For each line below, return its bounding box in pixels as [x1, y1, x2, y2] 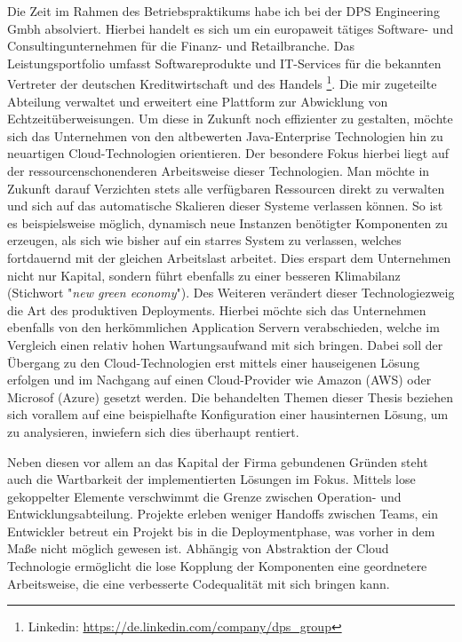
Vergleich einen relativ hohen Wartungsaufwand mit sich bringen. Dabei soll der [7, 335, 443, 353]
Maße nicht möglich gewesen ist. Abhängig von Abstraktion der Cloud [7, 539, 389, 558]
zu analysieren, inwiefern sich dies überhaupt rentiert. [7, 422, 299, 440]
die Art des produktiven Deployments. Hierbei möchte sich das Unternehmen [7, 300, 426, 319]
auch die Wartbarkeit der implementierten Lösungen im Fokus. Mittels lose [7, 470, 416, 488]
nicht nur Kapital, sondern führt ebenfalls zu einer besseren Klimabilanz [7, 266, 401, 284]
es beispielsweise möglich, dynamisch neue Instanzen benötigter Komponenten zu [7, 213, 448, 232]
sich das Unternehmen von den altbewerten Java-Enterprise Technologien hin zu [7, 126, 443, 145]
